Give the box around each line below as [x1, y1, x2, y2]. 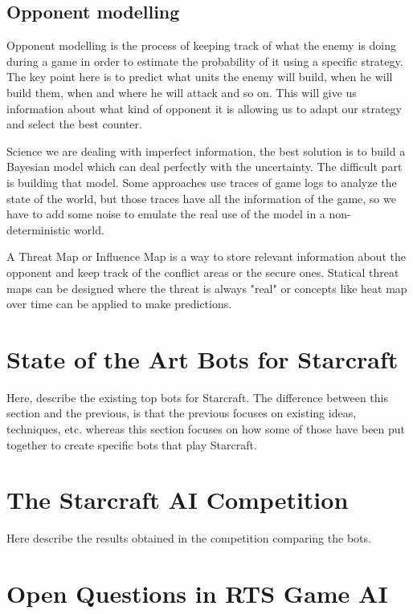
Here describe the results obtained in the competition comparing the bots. [6, 530, 371, 547]
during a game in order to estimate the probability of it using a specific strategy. [6, 52, 403, 69]
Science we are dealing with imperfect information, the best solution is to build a [6, 142, 406, 159]
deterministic [6, 221, 71, 238]
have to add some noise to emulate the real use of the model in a [6, 205, 325, 222]
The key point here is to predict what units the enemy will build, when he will [6, 68, 393, 85]
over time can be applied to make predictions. [6, 295, 232, 312]
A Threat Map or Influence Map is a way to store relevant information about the [6, 248, 406, 265]
